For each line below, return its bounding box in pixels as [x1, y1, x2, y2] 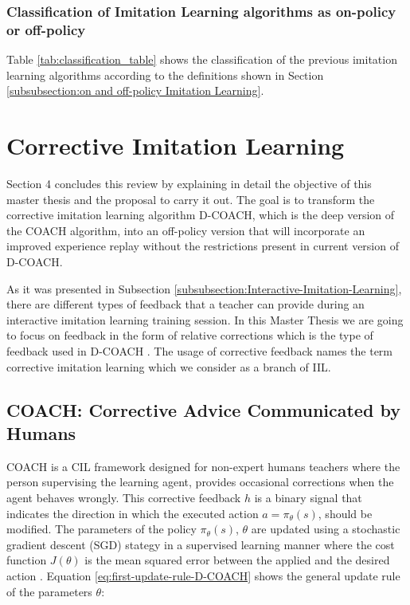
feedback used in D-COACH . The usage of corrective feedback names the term [6, 342, 393, 359]
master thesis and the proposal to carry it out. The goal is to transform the [6, 191, 375, 207]
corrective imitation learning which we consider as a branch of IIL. [6, 358, 331, 375]
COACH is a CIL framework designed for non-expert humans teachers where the [6, 458, 400, 474]
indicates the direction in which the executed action [6, 505, 259, 521]
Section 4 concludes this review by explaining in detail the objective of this [6, 175, 372, 192]
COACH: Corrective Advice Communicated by [6, 397, 400, 422]
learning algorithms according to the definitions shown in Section [6, 66, 324, 83]
